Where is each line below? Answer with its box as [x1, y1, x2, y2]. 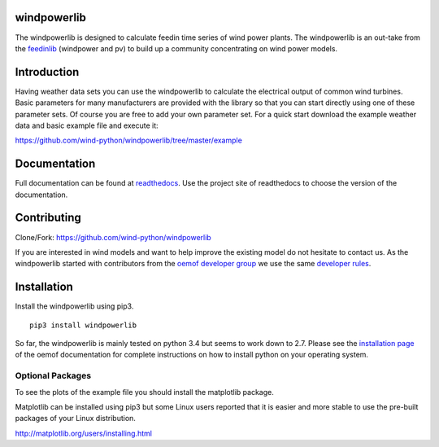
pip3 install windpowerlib [29, 320, 137, 330]
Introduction [15, 65, 80, 79]
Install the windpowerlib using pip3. [15, 301, 134, 311]
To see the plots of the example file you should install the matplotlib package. [15, 387, 274, 397]
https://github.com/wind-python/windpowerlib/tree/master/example [15, 135, 243, 146]
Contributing [15, 211, 81, 225]
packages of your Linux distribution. [15, 414, 136, 423]
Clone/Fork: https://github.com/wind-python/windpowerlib [15, 232, 211, 242]
